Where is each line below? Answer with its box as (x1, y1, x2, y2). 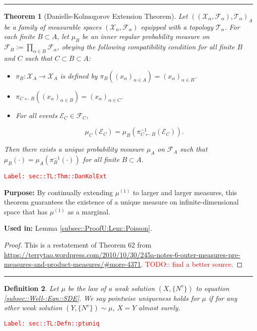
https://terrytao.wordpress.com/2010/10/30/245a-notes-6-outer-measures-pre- (4, 249, 240, 259)
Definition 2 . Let (4, 283, 59, 293)
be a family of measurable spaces (4, 21, 102, 32)
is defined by (60, 70, 98, 81)
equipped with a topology (140, 21, 214, 32)
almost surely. (138, 302, 180, 313)
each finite (4, 31, 35, 41)
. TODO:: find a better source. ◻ (140, 259, 243, 269)
